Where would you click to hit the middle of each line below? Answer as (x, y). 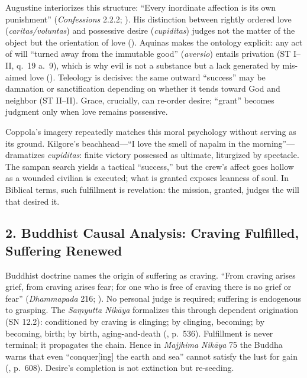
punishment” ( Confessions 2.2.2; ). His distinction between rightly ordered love (148, 19)
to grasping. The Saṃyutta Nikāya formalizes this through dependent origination (152, 310)
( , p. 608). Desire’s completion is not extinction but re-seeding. (120, 368)
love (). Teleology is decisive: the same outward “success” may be (148, 77)
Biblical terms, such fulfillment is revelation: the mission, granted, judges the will (152, 189)
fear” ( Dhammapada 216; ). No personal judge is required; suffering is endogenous (153, 298)
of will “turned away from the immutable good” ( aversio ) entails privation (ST (148, 54)
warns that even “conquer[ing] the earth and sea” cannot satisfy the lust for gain (152, 356)
